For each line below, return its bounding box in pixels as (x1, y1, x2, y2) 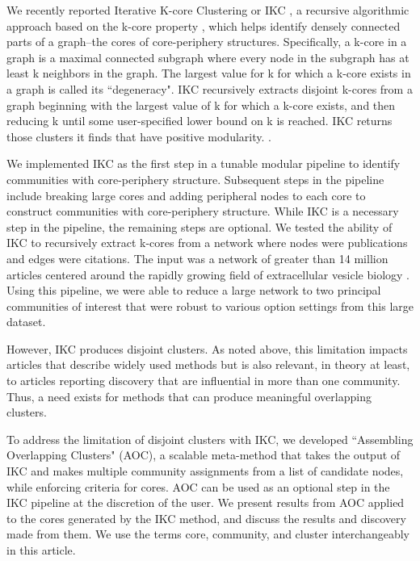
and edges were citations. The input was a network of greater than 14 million (6, 249, 388, 266)
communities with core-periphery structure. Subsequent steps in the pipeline (6, 170, 384, 187)
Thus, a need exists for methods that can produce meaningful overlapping (6, 387, 372, 404)
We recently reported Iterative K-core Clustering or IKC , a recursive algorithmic (6, 2, 409, 18)
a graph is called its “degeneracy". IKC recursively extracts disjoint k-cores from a (6, 80, 413, 97)
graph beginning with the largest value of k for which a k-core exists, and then (6, 96, 396, 113)
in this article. (6, 542, 76, 558)
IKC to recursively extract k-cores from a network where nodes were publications (6, 234, 408, 251)
